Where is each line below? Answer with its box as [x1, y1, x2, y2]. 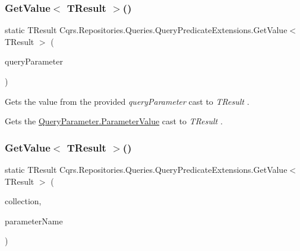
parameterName [5, 214, 63, 227]
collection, [5, 195, 42, 207]
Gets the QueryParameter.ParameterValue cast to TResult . [5, 115, 223, 127]
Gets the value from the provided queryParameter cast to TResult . [5, 95, 250, 107]
